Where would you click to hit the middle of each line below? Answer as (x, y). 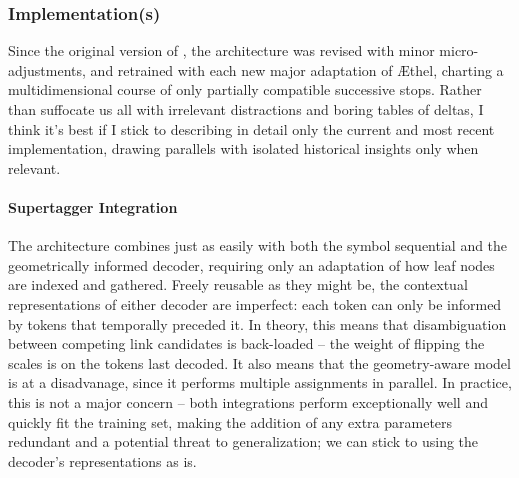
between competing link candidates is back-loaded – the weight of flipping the (246, 343)
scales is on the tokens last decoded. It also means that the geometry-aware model (259, 362)
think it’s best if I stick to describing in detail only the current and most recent (251, 128)
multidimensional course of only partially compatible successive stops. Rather (245, 89)
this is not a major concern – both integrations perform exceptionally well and (248, 401)
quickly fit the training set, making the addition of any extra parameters (230, 421)
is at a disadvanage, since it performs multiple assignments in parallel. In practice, (260, 382)
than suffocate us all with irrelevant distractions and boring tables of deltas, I (246, 109)
